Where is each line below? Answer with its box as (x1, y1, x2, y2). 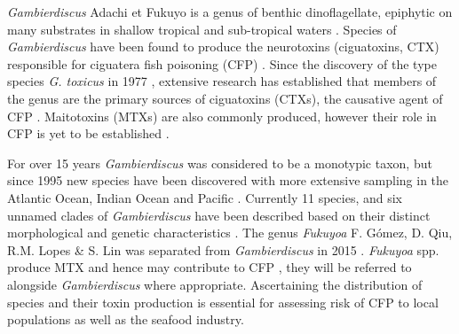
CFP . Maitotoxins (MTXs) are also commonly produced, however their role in (7, 106, 437, 125)
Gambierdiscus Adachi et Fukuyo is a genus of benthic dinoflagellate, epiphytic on (7, 3, 453, 20)
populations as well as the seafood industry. (7, 310, 244, 329)
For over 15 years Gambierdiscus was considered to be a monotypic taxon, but (7, 153, 432, 172)
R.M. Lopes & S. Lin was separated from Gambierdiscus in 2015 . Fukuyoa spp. (7, 240, 439, 259)
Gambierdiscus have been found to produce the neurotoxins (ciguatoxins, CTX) (7, 37, 439, 56)
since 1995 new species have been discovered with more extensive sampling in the (7, 171, 449, 190)
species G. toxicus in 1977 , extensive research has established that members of (7, 72, 437, 90)
